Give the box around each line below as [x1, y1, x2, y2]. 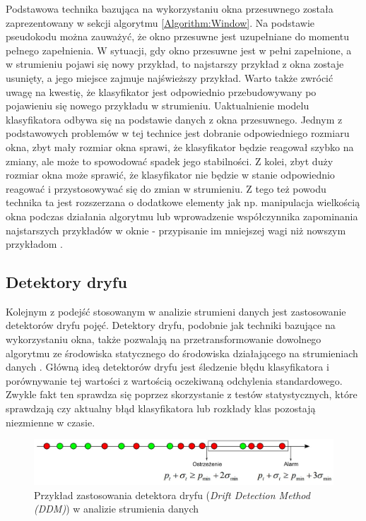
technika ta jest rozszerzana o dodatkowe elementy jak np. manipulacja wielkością [6, 195, 360, 210]
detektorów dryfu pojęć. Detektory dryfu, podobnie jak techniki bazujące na [6, 318, 336, 333]
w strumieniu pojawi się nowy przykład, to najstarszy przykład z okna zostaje [6, 56, 344, 71]
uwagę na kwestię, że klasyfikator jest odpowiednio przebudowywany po [6, 84, 317, 99]
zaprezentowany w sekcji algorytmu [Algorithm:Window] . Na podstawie [6, 15, 315, 30]
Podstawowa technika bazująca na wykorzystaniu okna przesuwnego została [6, 1, 333, 16]
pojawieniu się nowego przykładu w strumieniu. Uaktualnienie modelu [6, 98, 309, 113]
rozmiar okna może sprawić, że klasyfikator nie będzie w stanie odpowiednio [6, 167, 335, 182]
